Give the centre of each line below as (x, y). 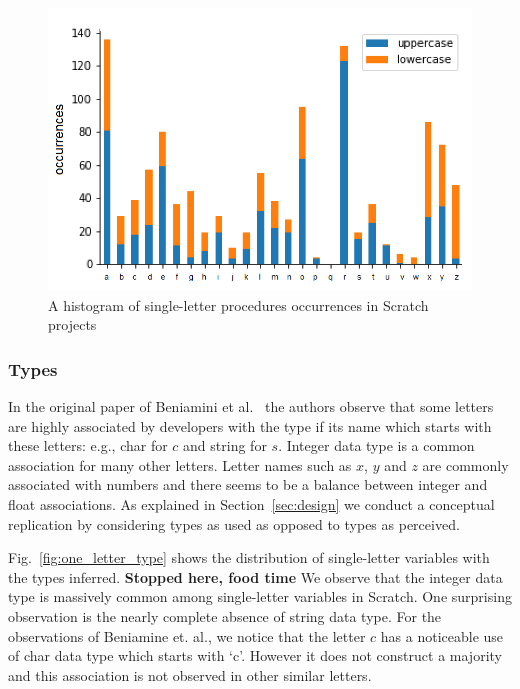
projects (72, 324)
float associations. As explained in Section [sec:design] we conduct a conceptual (251, 503)
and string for (225, 445)
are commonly (465, 464)
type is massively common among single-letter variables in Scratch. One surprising (260, 596)
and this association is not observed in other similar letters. (190, 674)
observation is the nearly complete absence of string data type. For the (225, 615)
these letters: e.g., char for (88, 445)
